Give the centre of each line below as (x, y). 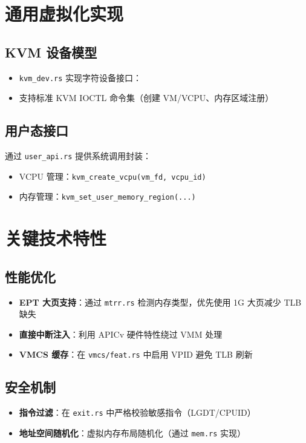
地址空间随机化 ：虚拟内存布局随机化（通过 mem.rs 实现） (132, 432)
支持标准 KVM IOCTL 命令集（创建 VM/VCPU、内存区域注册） (146, 98)
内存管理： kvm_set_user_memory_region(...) (107, 196)
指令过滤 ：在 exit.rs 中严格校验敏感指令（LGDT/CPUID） (137, 412)
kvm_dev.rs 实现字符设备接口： (80, 77)
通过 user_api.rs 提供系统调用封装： (78, 156)
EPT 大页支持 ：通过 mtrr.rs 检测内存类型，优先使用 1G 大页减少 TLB (160, 302)
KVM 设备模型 (51, 52)
